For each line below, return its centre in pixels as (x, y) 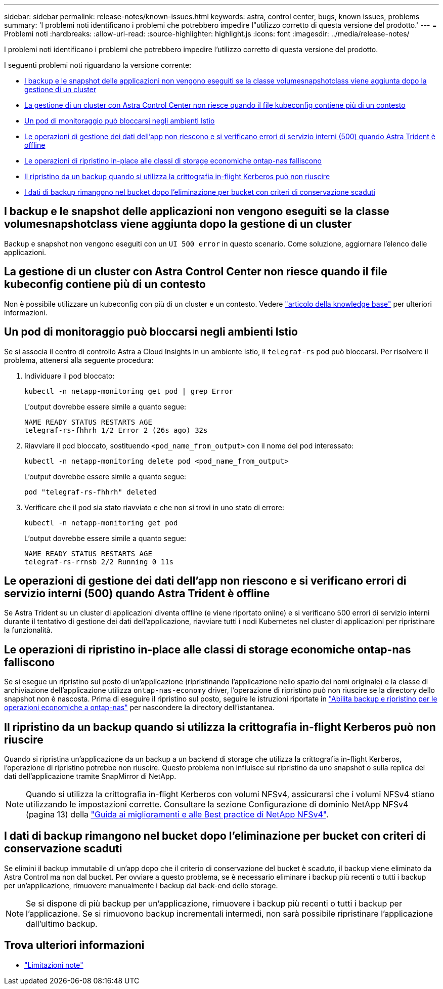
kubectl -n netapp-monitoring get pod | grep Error (129, 391)
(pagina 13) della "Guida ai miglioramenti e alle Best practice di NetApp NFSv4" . (177, 815)
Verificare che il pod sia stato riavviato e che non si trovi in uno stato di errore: (154, 507)
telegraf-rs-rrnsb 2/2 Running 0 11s (99, 562)
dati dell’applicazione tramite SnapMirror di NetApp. (90, 776)
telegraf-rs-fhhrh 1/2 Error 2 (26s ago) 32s (116, 430)
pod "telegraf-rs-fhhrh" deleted (91, 492)
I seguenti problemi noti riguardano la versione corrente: (98, 65)
